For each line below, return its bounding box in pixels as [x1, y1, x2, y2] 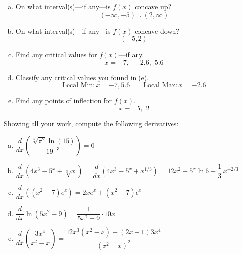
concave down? [135, 25, 179, 36]
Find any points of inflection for [15, 95, 112, 106]
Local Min [62, 82, 93, 89]
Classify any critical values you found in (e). [15, 72, 149, 82]
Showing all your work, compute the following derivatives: [4, 118, 179, 128]
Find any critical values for [15, 49, 97, 60]
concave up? [135, 1, 172, 11]
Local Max [143, 82, 175, 89]
